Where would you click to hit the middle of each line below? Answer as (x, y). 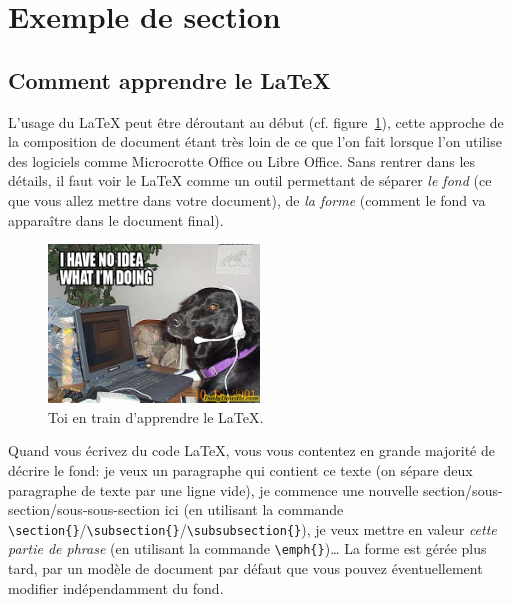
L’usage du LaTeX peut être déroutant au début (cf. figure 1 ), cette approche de (256, 121)
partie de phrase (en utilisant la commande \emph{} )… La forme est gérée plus (247, 548)
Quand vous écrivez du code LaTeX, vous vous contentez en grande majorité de (252, 450)
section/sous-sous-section (84, 509)
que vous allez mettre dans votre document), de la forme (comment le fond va (247, 199)
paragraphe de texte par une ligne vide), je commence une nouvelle (213, 489)
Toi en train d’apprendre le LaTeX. (156, 416)
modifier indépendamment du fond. (116, 587)
